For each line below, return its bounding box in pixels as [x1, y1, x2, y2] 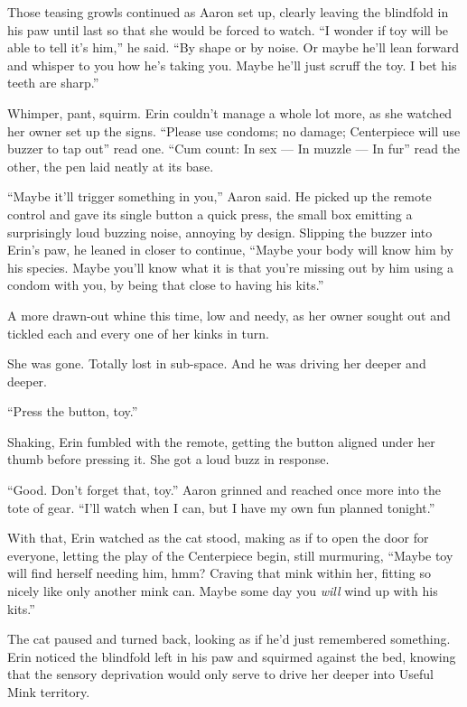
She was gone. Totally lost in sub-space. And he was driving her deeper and [7, 354, 426, 373]
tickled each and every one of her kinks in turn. [7, 323, 269, 342]
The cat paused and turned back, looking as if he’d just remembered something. [7, 629, 451, 648]
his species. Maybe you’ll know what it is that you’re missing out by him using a [7, 257, 454, 276]
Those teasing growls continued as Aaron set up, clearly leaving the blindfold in [7, 3, 449, 21]
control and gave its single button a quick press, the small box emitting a [7, 204, 413, 223]
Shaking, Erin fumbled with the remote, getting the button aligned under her [7, 432, 435, 451]
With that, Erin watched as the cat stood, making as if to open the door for [7, 528, 429, 547]
